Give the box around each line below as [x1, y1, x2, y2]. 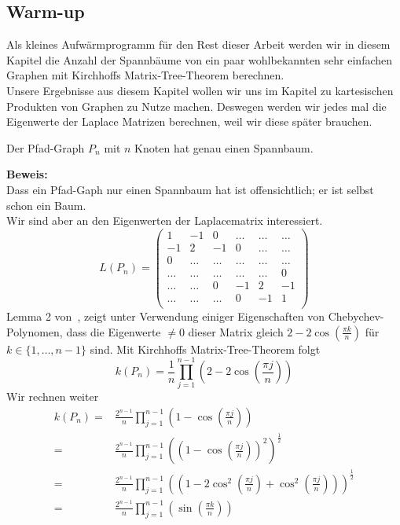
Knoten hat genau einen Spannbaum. [134, 139, 314, 156]
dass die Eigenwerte [66, 323, 161, 340]
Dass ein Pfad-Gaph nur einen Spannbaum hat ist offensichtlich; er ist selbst [6, 181, 374, 197]
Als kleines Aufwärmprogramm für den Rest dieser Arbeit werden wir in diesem [6, 36, 391, 53]
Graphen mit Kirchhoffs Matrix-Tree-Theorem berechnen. [6, 67, 284, 83]
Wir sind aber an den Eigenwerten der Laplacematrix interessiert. [6, 212, 323, 229]
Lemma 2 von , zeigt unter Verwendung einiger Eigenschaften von [6, 308, 325, 325]
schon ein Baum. [6, 196, 86, 213]
